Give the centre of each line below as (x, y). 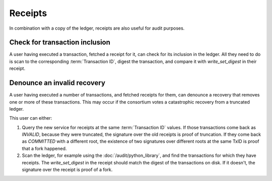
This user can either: (31, 118)
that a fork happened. (44, 148)
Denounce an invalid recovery (57, 83)
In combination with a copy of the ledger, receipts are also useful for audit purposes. (97, 28)
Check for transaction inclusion (60, 42)
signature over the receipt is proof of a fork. (67, 170)
